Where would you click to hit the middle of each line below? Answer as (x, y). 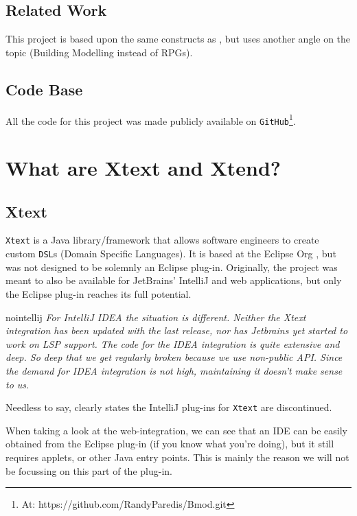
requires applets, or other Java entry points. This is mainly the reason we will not (177, 457)
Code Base (44, 89)
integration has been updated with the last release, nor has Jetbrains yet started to (177, 330)
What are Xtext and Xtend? (143, 168)
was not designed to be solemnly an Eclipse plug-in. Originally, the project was (172, 267)
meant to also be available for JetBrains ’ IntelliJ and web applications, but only (174, 280)
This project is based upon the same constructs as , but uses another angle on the (178, 39)
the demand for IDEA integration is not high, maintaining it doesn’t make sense (174, 370)
